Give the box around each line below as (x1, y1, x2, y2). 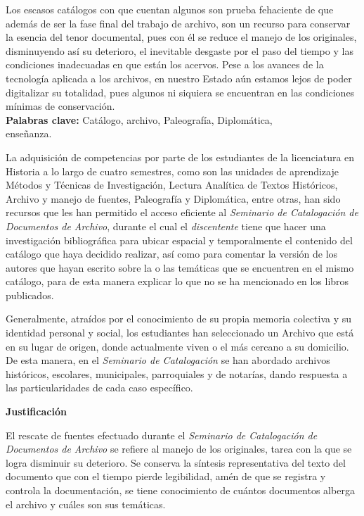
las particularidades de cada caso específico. (6, 380, 193, 395)
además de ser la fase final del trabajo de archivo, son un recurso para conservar (6, 15, 351, 30)
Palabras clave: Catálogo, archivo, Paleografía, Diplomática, (6, 112, 273, 127)
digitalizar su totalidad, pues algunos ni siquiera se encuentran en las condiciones (6, 84, 355, 99)
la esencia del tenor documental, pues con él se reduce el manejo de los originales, (6, 30, 357, 44)
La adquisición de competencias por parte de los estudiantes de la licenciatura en (6, 149, 355, 164)
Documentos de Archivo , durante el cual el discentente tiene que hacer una (6, 218, 326, 233)
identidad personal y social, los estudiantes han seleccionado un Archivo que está (6, 325, 354, 340)
